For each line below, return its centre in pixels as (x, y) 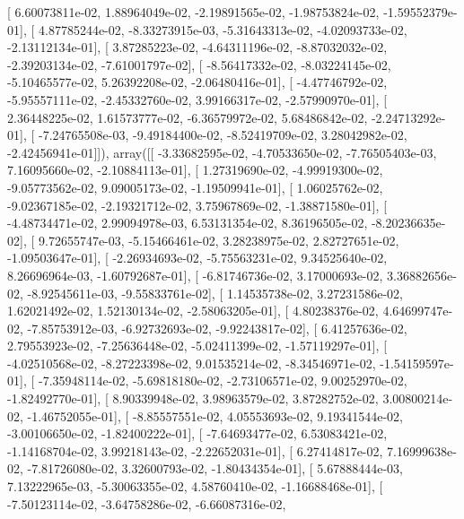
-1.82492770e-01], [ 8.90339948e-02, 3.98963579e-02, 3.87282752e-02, (193, 398)
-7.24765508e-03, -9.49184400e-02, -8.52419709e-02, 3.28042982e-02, (223, 135)
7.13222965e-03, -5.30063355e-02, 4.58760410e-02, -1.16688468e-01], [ (195, 486)
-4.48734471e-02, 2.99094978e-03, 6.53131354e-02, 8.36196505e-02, (188, 223)
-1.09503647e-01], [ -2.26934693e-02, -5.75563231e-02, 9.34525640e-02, (197, 258)
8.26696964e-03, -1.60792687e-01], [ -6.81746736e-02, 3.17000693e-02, (195, 275)
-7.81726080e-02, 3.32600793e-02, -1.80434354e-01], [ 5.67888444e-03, (215, 468)
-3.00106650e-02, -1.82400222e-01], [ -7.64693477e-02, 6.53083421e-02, (197, 433)
